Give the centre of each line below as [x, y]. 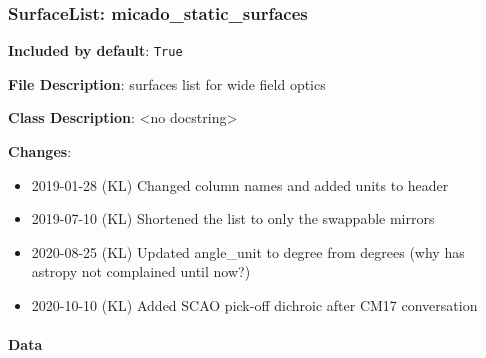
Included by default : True [95, 50]
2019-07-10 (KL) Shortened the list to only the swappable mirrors [233, 218]
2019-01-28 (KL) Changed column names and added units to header [240, 184]
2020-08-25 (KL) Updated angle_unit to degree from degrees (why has [248, 251]
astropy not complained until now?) [141, 271]
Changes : [40, 151]
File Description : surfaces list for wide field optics [167, 83]
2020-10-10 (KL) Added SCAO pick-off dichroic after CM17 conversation [254, 305]
